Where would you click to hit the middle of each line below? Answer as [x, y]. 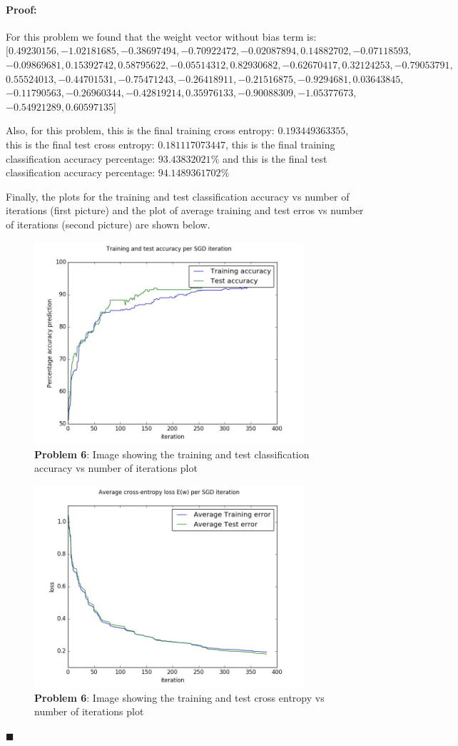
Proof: [21, 9]
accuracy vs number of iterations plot [116, 468]
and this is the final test [275, 158]
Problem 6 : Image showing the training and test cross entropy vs [179, 697]
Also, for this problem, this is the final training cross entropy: [140, 130]
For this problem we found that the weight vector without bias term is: [161, 36]
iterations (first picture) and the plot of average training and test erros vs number [185, 210]
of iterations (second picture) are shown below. [108, 224]
